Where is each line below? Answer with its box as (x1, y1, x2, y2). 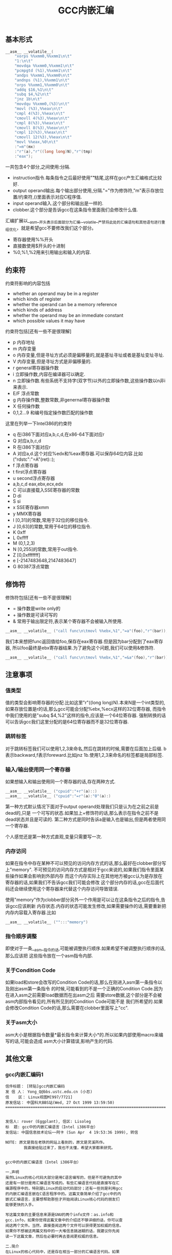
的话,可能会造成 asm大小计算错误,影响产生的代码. (9, 1038, 114, 1044)
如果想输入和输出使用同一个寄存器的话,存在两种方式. (5, 778, 116, 784)
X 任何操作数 (12, 403, 40, 410)
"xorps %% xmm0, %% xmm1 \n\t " (14, 54, 72, 59)
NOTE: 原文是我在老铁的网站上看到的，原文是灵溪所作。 (5, 1140, 107, 1145)
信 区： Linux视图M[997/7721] (5, 1095, 73, 1100)
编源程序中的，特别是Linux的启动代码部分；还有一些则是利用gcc (5, 1186, 123, 1191)
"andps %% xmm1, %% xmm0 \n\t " (14, 73, 72, 78)
